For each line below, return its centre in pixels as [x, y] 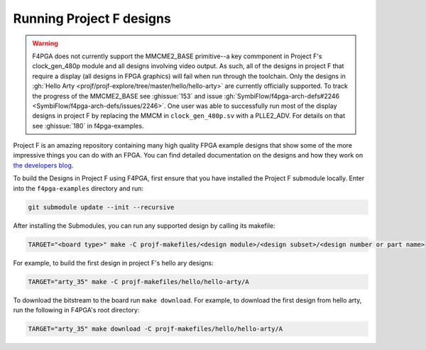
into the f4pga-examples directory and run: [78, 188]
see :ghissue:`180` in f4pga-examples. [88, 126]
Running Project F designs [92, 18]
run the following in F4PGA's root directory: [76, 310]
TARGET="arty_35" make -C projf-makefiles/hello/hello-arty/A [138, 281]
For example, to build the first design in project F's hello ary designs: [113, 263]
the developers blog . [43, 165]
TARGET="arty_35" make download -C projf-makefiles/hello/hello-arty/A [155, 329]
